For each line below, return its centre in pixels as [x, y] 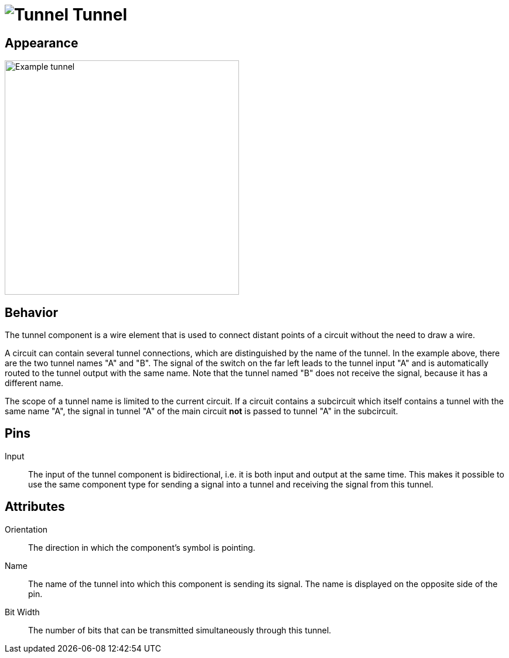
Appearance [42, 43]
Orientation [26, 529]
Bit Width [22, 612]
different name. [34, 383]
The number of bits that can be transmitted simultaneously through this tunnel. [180, 630]
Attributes [35, 507]
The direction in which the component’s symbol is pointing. [142, 547]
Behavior [32, 312]
